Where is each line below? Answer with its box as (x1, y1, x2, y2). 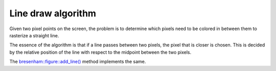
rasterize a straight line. (9, 32, 59, 38)
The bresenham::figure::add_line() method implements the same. (9, 59, 146, 65)
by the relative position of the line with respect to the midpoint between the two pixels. (9, 49, 192, 55)
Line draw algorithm (9, 8, 97, 19)
